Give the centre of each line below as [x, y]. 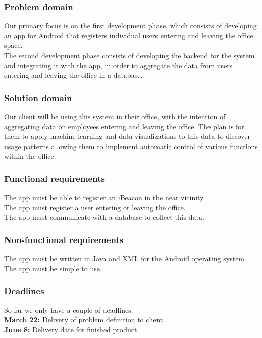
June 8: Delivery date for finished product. [72, 329]
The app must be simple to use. [53, 268]
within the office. [30, 156]
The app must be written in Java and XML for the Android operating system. [125, 258]
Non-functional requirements [64, 239]
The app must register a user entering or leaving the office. [95, 207]
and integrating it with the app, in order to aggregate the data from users [118, 65]
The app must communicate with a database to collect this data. [104, 217]
